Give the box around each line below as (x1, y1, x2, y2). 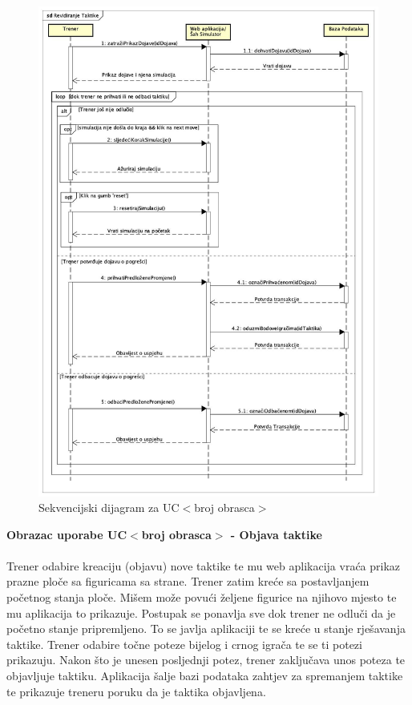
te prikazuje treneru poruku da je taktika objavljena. (6, 683, 266, 699)
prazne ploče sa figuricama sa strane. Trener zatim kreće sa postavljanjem (6, 573, 370, 590)
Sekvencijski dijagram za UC (38, 499, 180, 516)
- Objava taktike (230, 526, 322, 542)
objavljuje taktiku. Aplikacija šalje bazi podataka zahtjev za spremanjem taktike (6, 667, 403, 684)
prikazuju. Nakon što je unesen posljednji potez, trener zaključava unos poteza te (6, 651, 406, 668)
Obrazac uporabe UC (6, 526, 127, 542)
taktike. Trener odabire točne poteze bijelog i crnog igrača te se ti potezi (6, 635, 362, 652)
